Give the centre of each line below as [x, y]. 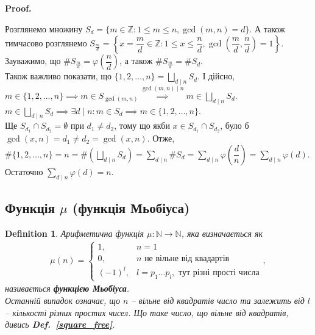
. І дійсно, [216, 76]
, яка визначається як [222, 233]
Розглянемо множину [44, 28]
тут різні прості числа [219, 273]
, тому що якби [142, 125]
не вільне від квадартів [187, 258]
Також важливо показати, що [58, 76]
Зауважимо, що [33, 61]
